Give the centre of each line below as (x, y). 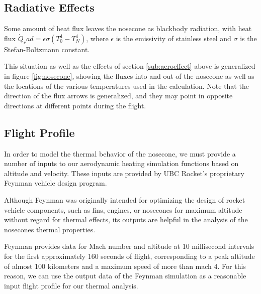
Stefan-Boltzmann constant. (47, 49)
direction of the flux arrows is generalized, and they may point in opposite (118, 96)
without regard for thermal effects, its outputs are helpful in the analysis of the (126, 219)
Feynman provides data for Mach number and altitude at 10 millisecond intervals (129, 246)
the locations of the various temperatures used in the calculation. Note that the (126, 86)
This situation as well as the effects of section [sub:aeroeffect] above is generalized (130, 66)
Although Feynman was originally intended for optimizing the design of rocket (125, 199)
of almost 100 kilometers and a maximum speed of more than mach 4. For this (125, 266)
